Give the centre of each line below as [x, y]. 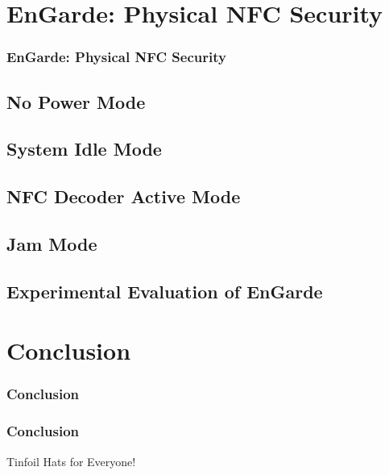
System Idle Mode [84, 149]
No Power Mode [76, 101]
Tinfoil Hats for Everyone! [71, 461]
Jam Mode [52, 243]
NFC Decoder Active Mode [124, 196]
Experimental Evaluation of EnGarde [165, 291]
